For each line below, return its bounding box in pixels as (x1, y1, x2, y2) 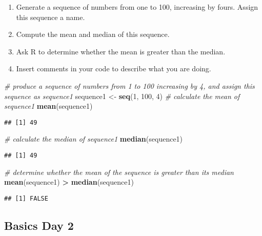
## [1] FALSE (4, 194, 48, 202)
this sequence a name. (16, 11, 85, 22)
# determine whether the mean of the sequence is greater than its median (4, 166, 234, 177)
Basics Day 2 (4, 217, 74, 233)
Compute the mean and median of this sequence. (16, 29, 170, 40)
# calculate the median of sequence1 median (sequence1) (4, 133, 183, 144)
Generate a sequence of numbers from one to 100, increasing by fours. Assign (16, 2, 258, 12)
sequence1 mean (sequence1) (4, 101, 93, 111)
